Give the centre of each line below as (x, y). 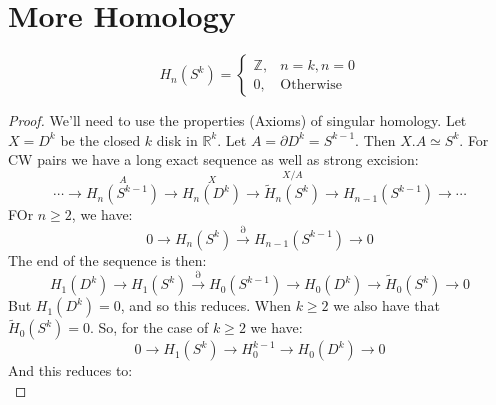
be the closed (100, 139)
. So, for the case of (149, 327)
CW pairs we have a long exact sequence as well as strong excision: (213, 159)
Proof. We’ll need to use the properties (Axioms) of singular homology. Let (237, 120)
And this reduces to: (70, 370)
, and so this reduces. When (205, 305)
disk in (177, 139)
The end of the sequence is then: (107, 259)
